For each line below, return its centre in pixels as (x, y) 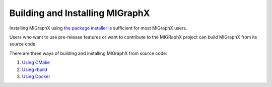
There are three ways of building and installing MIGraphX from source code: (88, 53)
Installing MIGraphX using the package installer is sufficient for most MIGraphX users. (98, 28)
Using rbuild (35, 69)
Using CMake (36, 62)
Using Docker (36, 76)
